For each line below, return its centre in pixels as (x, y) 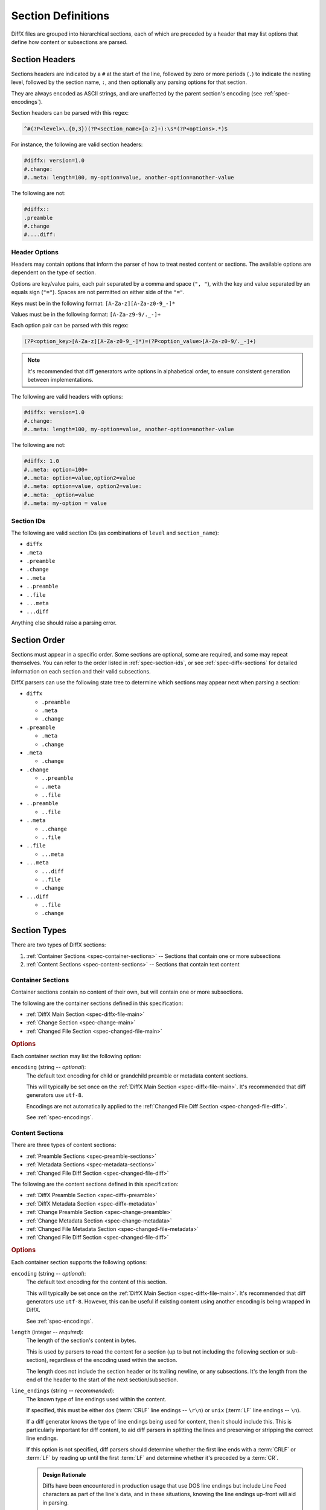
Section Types (39, 930)
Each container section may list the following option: (76, 1056)
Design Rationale (64, 1474)
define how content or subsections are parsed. (69, 42)
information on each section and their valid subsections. (81, 671)
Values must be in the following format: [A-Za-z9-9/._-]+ (86, 314)
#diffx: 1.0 (42, 461)
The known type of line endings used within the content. (96, 1399)
